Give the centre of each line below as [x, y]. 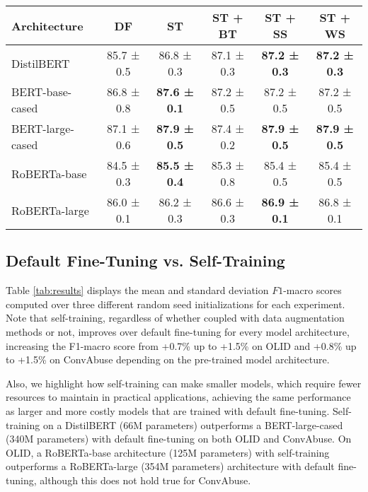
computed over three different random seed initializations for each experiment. [176, 304]
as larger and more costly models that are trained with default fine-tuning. [168, 410]
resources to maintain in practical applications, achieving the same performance [178, 397]
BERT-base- [42, 92]
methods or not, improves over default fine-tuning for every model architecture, [178, 331]
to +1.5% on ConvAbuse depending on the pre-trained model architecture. [168, 359]
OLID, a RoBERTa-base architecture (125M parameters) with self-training [168, 452]
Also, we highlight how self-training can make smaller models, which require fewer [184, 383]
